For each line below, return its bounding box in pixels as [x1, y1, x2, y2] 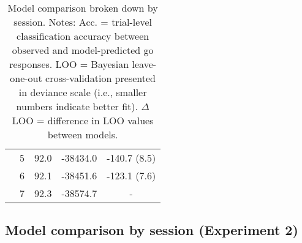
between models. [47, 127, 118, 141]
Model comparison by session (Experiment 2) [5, 220, 298, 239]
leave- [132, 57, 157, 71]
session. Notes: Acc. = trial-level [13, 15, 152, 29]
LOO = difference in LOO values [12, 113, 154, 127]
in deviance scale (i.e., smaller [18, 85, 147, 99]
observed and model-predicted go [12, 43, 154, 57]
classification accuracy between [17, 29, 149, 43]
